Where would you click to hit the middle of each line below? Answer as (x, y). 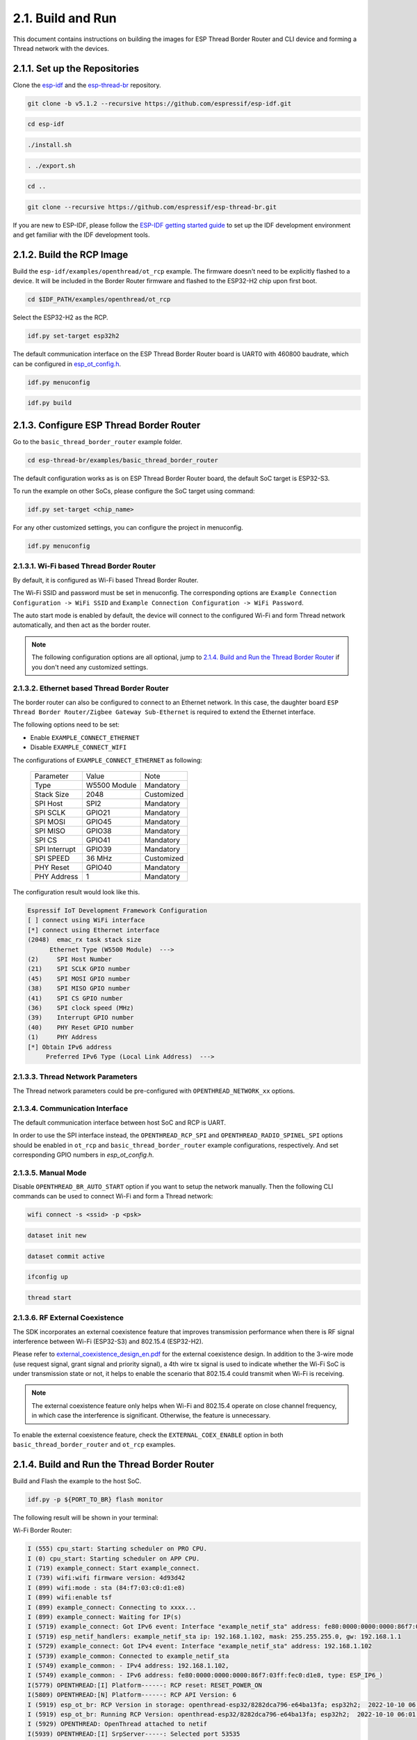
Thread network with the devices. (61, 48)
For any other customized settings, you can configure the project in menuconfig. (128, 528)
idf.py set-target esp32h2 (73, 336)
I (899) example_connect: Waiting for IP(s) (105, 1617)
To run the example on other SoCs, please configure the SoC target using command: (134, 491)
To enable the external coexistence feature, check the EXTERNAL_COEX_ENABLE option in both (148, 1434)
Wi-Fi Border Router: (42, 1531)
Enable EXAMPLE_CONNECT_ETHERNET (85, 737)
